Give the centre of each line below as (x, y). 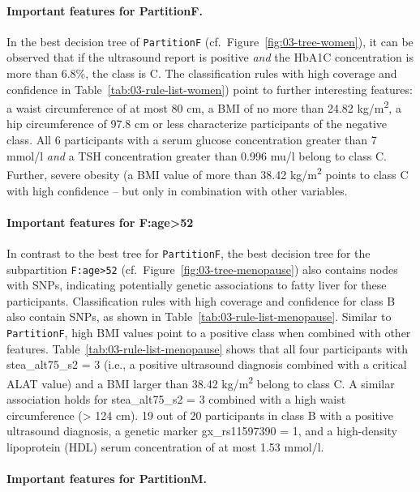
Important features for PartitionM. (107, 479)
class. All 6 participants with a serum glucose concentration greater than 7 (192, 140)
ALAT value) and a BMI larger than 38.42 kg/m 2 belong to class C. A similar (201, 382)
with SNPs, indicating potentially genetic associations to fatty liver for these (197, 285)
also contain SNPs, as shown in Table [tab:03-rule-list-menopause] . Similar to (199, 317)
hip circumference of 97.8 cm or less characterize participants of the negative (197, 124)
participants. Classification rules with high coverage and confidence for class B (201, 300)
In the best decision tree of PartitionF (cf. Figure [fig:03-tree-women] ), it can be (210, 41)
